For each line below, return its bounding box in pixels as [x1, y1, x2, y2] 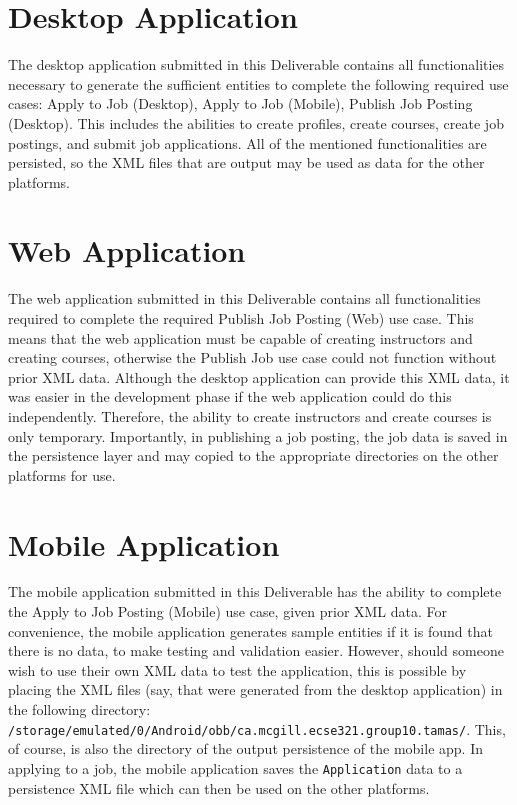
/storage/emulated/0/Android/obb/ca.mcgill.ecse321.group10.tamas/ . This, [8, 718, 506, 739]
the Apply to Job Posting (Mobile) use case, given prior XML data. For [8, 601, 448, 622]
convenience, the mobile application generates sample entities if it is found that [8, 620, 493, 641]
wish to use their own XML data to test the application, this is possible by [8, 659, 467, 680]
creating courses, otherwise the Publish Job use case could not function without [8, 347, 497, 368]
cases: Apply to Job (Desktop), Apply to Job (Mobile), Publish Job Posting [8, 93, 473, 114]
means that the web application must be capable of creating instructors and [8, 327, 473, 348]
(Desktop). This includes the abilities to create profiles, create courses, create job [8, 112, 504, 133]
